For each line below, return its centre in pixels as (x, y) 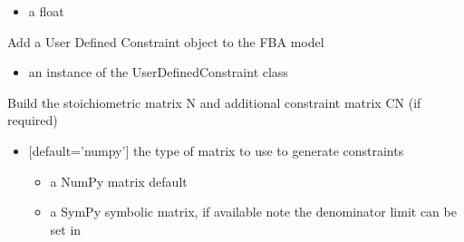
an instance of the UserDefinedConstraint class (158, 72)
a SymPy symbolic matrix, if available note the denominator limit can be (253, 212)
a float (46, 11)
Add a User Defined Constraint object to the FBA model (166, 41)
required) (33, 120)
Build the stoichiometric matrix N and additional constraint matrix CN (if (214, 102)
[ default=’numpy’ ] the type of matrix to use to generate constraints (216, 150)
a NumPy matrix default (119, 181)
